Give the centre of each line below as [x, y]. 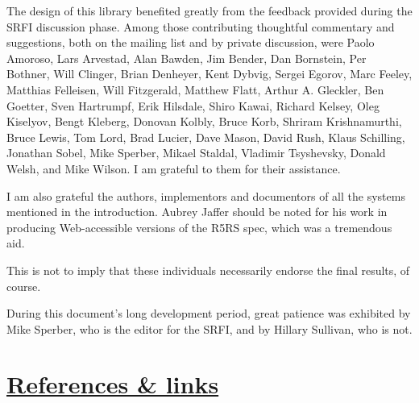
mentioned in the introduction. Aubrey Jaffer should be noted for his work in [197, 212]
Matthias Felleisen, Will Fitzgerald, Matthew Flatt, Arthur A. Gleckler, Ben [195, 89]
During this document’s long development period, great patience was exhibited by [209, 313]
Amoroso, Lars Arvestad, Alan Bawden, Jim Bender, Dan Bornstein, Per [187, 58]
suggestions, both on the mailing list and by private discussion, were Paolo [191, 42]
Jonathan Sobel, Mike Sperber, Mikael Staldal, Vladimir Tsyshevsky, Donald [196, 153]
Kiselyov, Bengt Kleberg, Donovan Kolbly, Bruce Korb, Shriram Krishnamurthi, [204, 121]
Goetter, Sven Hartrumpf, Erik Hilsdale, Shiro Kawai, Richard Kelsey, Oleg [193, 105]
